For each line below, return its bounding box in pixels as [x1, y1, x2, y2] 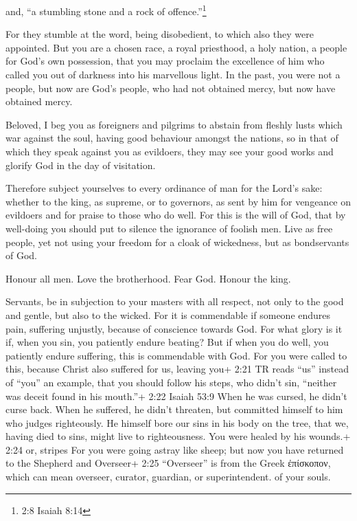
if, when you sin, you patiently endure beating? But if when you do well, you [5, 335, 329, 349]
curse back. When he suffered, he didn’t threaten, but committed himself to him [5, 402, 343, 417]
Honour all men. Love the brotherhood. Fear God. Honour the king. [5, 271, 291, 285]
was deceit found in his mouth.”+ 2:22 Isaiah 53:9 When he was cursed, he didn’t [5, 388, 347, 403]
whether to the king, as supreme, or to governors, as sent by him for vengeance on [5, 194, 352, 208]
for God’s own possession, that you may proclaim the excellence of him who [5, 54, 325, 68]
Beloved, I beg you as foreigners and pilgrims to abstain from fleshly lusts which [5, 117, 343, 131]
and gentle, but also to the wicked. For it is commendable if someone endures [5, 307, 331, 322]
